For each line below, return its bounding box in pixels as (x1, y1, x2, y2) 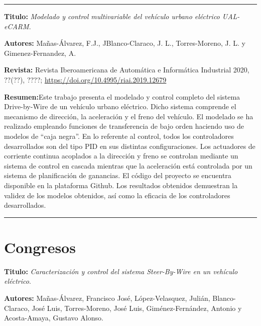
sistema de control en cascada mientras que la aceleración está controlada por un (4, 160, 252, 171)
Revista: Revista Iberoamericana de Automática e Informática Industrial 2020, (4, 64, 249, 75)
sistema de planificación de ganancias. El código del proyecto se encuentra (4, 170, 231, 181)
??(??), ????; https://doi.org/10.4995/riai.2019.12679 (4, 74, 167, 85)
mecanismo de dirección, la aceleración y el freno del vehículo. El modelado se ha (4, 111, 253, 121)
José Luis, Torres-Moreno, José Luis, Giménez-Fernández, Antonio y (32, 302, 242, 313)
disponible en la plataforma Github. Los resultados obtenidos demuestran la (4, 180, 238, 190)
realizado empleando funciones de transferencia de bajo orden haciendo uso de (4, 121, 244, 131)
